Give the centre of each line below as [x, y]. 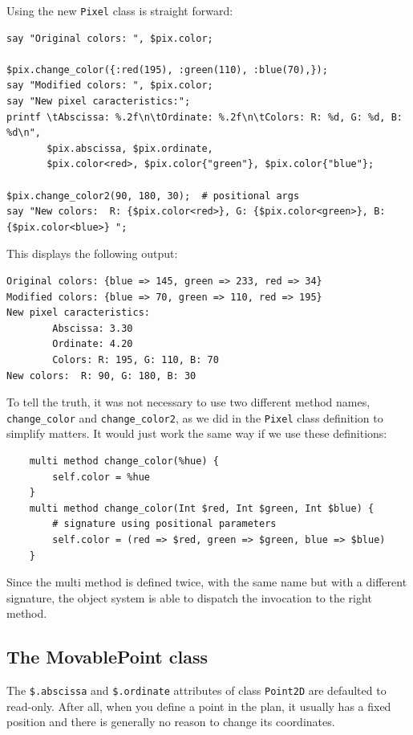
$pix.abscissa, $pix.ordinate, [130, 148]
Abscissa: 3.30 [93, 328]
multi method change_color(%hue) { [124, 461]
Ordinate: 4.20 [93, 344]
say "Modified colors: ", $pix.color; [110, 86]
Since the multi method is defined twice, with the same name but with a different [207, 582]
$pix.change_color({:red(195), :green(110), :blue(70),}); [167, 69]
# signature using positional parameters [164, 524]
